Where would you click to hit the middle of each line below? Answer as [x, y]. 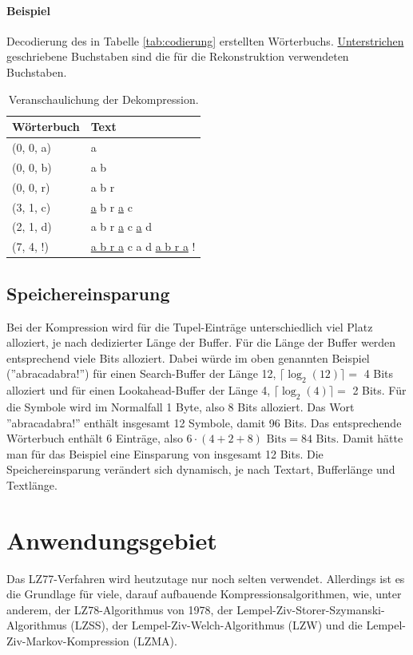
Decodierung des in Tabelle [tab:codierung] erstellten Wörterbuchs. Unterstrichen [205, 40]
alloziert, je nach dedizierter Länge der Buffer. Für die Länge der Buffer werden [201, 342]
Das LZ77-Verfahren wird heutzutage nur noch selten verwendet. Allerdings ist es [206, 578]
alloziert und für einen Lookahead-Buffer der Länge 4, [139, 390]
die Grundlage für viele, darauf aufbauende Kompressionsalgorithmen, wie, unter [204, 594]
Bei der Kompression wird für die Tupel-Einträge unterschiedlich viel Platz [190, 326]
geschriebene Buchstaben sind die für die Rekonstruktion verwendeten [178, 56]
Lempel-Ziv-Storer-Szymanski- [311, 609]
